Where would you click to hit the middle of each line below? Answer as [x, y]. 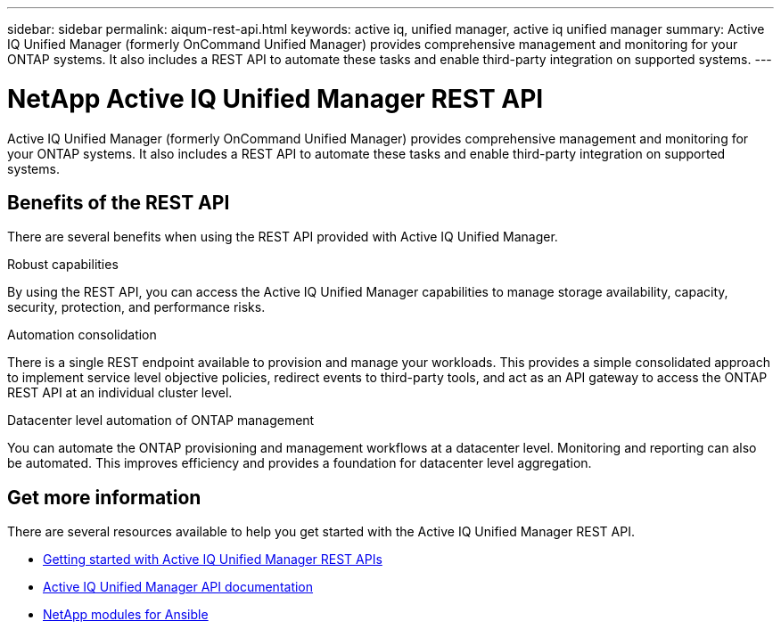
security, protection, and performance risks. [136, 307]
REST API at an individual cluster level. [120, 393]
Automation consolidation [82, 335]
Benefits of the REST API [119, 202]
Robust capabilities [63, 265]
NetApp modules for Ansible [126, 615]
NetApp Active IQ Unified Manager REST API [275, 98]
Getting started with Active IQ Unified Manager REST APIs [213, 560]
